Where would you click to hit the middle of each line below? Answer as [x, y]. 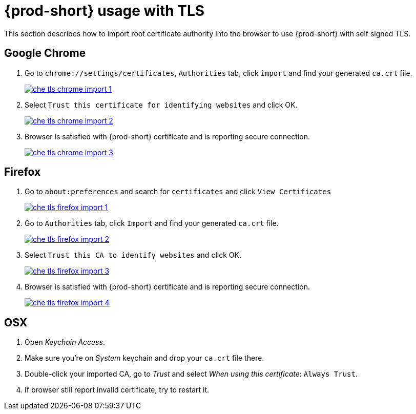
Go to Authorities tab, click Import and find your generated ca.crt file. [152, 223]
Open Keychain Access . [65, 342]
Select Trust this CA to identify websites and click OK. [133, 255]
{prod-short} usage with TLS [105, 11]
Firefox [23, 172]
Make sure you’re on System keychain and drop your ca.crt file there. [144, 358]
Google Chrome [45, 53]
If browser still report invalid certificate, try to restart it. [117, 390]
